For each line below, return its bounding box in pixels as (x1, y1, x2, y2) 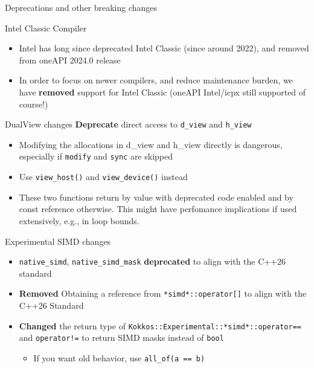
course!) (19, 97, 48, 110)
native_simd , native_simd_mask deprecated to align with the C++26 (19, 255, 286, 268)
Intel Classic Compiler (5, 21, 87, 34)
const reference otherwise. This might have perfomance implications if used (19, 202, 297, 215)
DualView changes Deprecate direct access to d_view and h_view (5, 118, 252, 131)
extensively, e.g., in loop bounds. (19, 214, 139, 227)
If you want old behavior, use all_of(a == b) (33, 351, 205, 364)
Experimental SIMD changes (5, 234, 111, 247)
